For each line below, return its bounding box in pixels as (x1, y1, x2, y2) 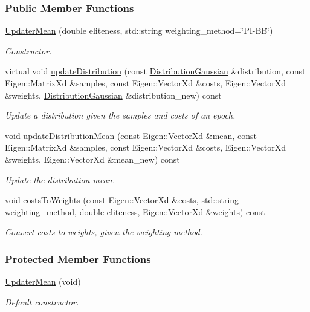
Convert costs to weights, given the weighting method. (5, 226, 202, 238)
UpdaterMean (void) (5, 275, 81, 288)
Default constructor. (5, 295, 79, 308)
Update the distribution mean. (5, 173, 115, 186)
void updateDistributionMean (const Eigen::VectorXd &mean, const (5, 129, 257, 141)
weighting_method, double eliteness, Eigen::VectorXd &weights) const (5, 205, 266, 218)
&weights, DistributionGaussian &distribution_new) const (5, 88, 222, 101)
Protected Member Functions (5, 251, 151, 266)
